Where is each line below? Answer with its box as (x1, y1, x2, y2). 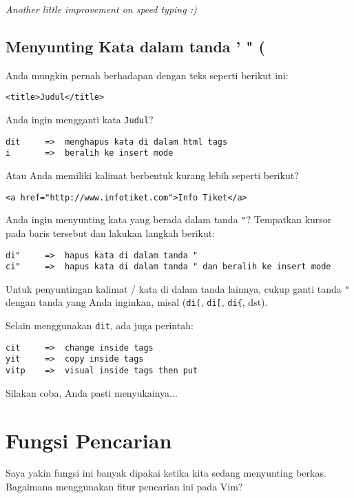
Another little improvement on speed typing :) (6, 2, 197, 16)
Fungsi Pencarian (6, 426, 172, 454)
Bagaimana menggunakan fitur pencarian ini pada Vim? (6, 479, 243, 494)
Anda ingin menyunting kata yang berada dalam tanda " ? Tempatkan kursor (6, 212, 332, 227)
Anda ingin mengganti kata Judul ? (6, 112, 154, 127)
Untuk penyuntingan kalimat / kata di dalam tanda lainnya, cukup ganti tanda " (6, 281, 350, 295)
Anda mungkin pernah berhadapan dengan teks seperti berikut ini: (6, 68, 289, 82)
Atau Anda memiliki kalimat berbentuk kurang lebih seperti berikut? (6, 168, 299, 183)
